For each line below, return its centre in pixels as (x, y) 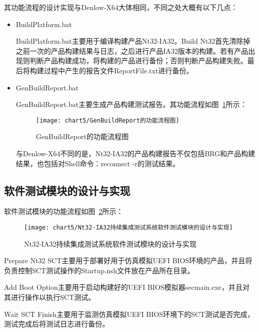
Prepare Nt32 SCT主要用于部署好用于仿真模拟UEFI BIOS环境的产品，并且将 (128, 260)
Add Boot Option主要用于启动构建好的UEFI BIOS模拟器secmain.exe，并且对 (127, 287)
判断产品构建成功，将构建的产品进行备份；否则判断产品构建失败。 (139, 61)
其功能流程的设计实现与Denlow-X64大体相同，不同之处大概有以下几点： (121, 7)
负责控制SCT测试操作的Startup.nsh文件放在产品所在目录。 (99, 270)
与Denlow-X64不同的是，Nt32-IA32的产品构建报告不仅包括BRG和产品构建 (136, 153)
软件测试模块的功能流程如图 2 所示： (64, 211)
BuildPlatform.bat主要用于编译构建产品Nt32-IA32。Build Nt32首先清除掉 (133, 41)
